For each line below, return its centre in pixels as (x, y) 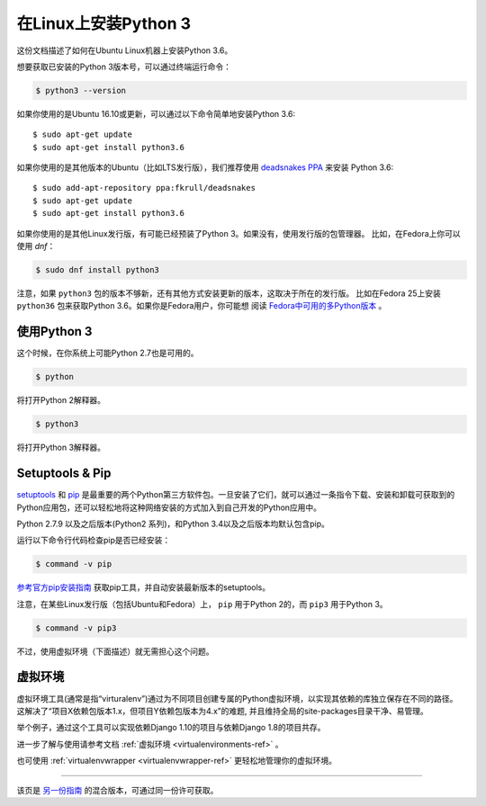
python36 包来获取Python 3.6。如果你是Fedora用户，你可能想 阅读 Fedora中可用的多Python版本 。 (202, 306)
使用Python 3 (54, 331)
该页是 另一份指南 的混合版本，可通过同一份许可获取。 (117, 790)
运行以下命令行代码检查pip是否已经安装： (94, 541)
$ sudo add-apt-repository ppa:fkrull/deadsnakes (144, 188)
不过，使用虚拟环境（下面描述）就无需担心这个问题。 (115, 651)
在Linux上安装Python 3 (104, 23)
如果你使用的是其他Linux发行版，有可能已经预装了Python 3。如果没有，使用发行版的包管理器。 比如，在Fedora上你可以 (238, 233)
